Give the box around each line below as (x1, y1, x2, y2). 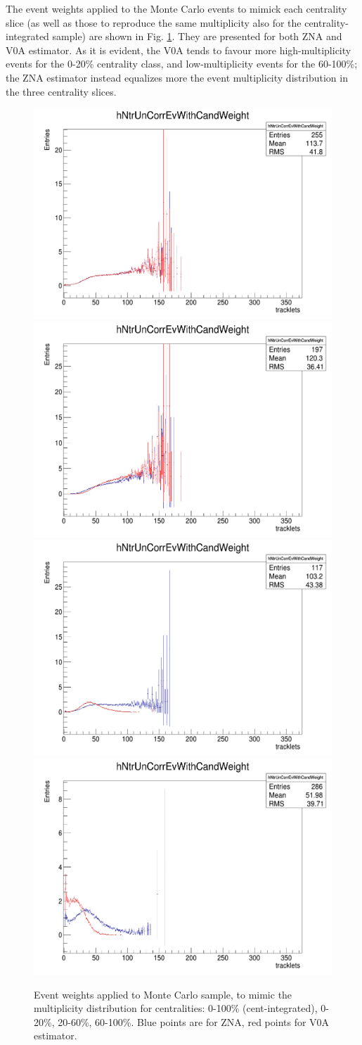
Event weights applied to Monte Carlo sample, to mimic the (34, 987, 292, 1001)
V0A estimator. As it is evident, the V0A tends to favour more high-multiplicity (6, 42, 351, 57)
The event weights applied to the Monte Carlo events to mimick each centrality (6, 1, 347, 15)
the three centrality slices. (6, 84, 117, 99)
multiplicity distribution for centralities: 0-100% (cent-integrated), (34, 1001, 318, 1015)
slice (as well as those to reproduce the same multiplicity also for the (6, 15, 302, 30)
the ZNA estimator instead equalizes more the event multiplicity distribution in (6, 70, 348, 84)
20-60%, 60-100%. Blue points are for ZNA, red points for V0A (58, 1014, 330, 1029)
